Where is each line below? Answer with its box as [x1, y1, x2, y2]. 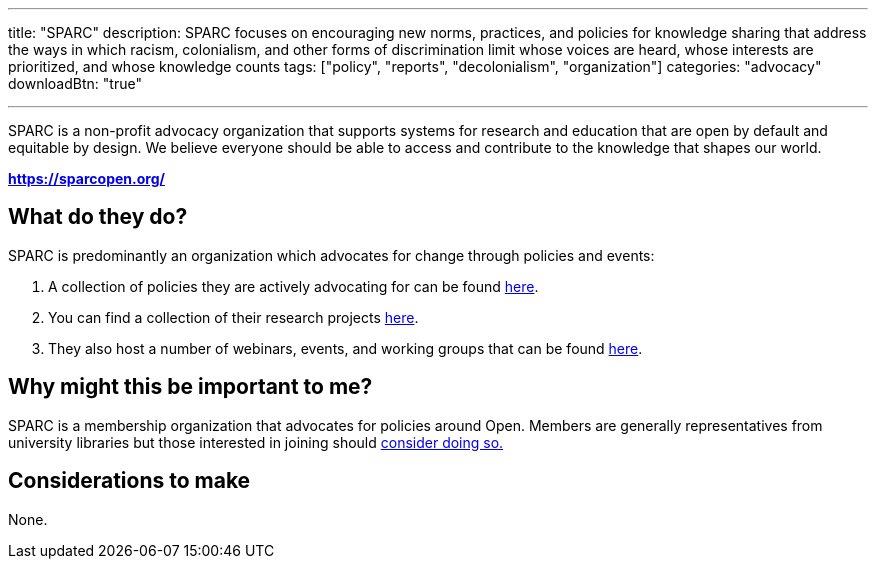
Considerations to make [8, 468, 251, 494]
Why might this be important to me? [8, 374, 373, 400]
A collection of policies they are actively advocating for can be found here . [48, 277, 539, 295]
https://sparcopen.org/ [8, 170, 165, 187]
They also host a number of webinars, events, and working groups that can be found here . [48, 339, 643, 357]
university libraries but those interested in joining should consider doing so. [8, 433, 504, 451]
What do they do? [8, 204, 188, 230]
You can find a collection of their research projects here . [48, 308, 419, 326]
